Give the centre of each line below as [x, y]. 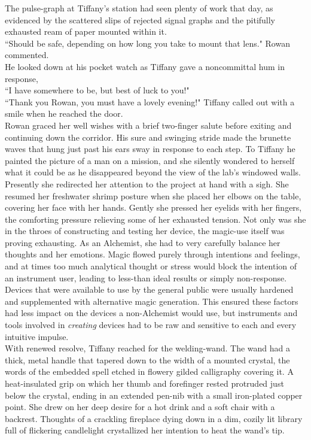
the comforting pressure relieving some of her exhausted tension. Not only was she [155, 219]
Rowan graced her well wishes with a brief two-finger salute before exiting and [148, 125]
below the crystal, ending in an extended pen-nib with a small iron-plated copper [154, 395]
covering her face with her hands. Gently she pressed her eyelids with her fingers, [153, 207]
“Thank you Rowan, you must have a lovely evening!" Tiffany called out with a [150, 101]
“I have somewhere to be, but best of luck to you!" [97, 90]
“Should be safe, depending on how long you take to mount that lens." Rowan [147, 43]
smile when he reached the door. [64, 113]
